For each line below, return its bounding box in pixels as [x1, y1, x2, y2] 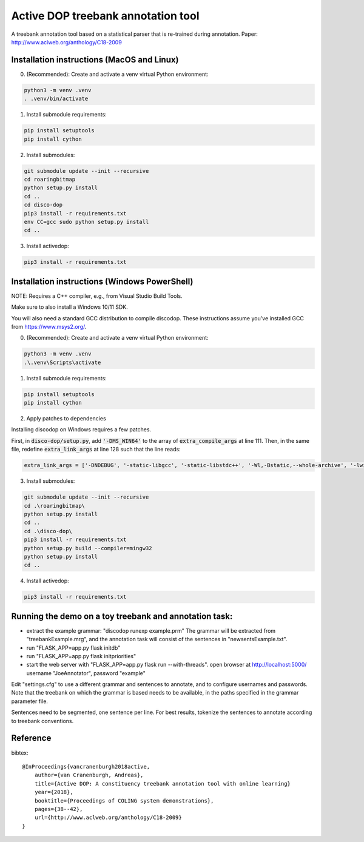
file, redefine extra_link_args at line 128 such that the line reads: [11, 446, 181, 453]
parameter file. [11, 698, 49, 705]
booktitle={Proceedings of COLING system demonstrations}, [34, 797, 214, 804]
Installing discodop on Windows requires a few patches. [11, 426, 152, 433]
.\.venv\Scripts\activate [24, 359, 101, 366]
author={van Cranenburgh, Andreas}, [34, 772, 144, 779]
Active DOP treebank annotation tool [11, 9, 200, 22]
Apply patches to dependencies [26, 415, 106, 422]
